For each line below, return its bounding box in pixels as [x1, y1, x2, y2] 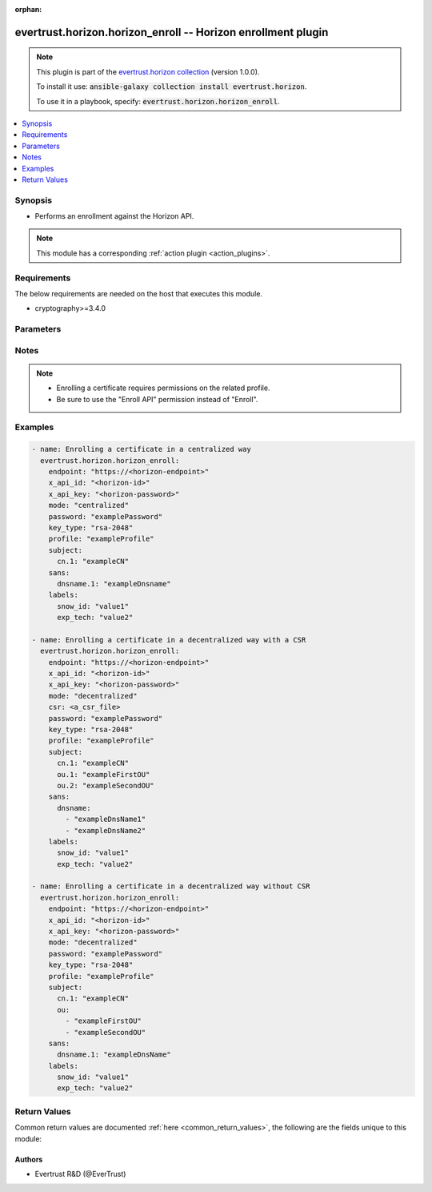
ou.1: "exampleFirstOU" [57, 770, 150, 779]
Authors [14, 1154, 43, 1164]
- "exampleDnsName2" [65, 826, 146, 835]
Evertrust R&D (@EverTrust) [34, 1170, 126, 1178]
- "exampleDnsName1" [65, 815, 146, 824]
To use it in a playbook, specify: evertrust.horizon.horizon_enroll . [36, 96, 280, 106]
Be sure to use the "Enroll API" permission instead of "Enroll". [56, 394, 258, 404]
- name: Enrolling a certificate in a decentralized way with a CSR [31, 635, 306, 644]
